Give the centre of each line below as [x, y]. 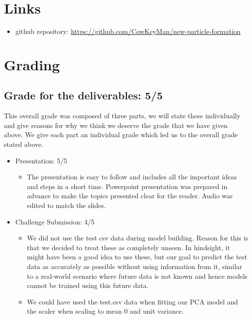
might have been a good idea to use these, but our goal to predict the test [137, 257]
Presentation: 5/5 [41, 160]
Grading [32, 64]
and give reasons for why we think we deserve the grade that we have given [116, 125]
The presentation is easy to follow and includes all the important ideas [132, 177]
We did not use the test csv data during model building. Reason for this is [137, 238]
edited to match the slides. [66, 205]
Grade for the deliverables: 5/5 [83, 95]
